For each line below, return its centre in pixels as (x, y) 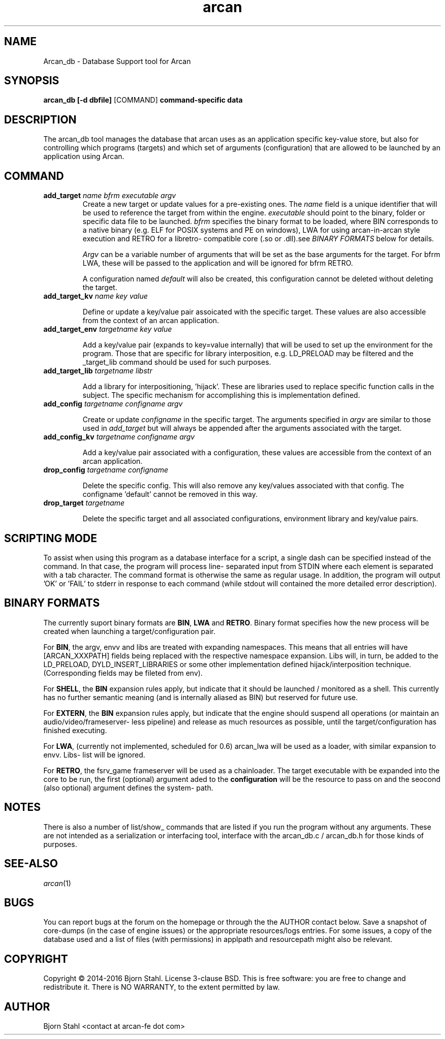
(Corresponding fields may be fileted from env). (123, 673)
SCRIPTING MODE (51, 538)
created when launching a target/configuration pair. (129, 631)
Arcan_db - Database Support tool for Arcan (117, 61)
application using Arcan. (84, 156)
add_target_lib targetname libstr (98, 371)
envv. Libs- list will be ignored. (94, 754)
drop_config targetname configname (106, 470)
